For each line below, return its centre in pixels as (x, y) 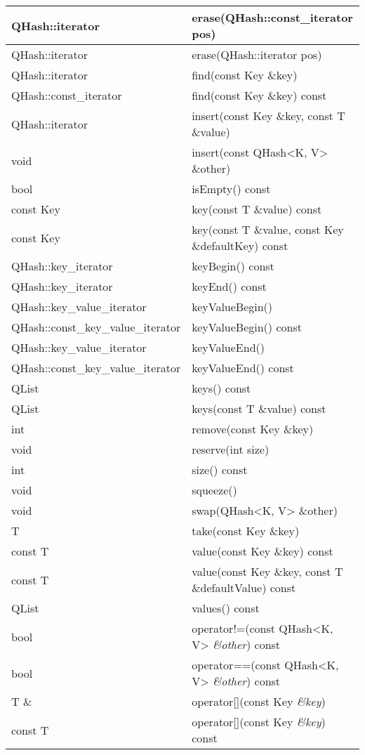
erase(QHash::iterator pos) (257, 54)
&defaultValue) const (244, 587)
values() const (226, 608)
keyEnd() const (229, 286)
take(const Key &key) (246, 531)
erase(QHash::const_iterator (272, 17)
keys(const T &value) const (259, 408)
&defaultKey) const (240, 245)
